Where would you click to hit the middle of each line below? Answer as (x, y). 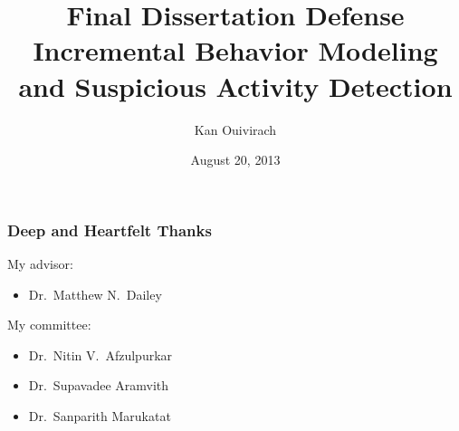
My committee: (49, 325)
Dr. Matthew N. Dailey (95, 294)
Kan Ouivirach (235, 129)
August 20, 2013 (235, 160)
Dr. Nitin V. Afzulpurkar (100, 354)
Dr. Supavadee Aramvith (99, 385)
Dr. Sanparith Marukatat (100, 415)
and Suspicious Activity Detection (235, 86)
